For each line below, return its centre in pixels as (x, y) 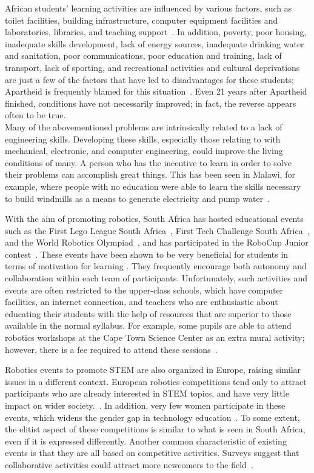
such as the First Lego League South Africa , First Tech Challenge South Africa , (157, 230)
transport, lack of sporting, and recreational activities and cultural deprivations (152, 67)
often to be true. (35, 115)
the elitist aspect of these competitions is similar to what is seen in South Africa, (155, 429)
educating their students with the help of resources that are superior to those (148, 313)
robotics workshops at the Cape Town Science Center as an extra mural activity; (155, 337)
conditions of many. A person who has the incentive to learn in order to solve (148, 162)
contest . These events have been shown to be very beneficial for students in (147, 254)
